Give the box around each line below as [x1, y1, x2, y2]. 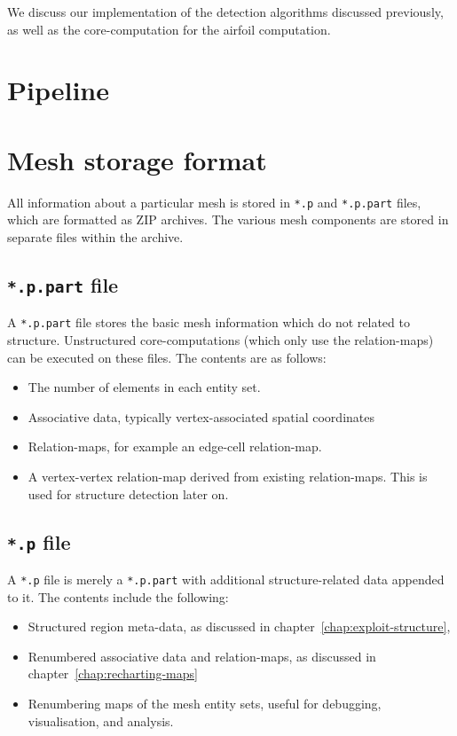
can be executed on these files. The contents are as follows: [7, 348, 327, 366]
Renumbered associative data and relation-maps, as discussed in [28, 646, 376, 665]
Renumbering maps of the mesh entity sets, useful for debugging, [28, 693, 382, 712]
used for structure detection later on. [28, 484, 229, 503]
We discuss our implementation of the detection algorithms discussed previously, [7, 3, 444, 20]
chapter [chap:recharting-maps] [28, 664, 198, 683]
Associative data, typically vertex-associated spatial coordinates [28, 407, 374, 426]
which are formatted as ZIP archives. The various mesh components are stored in [7, 210, 449, 229]
